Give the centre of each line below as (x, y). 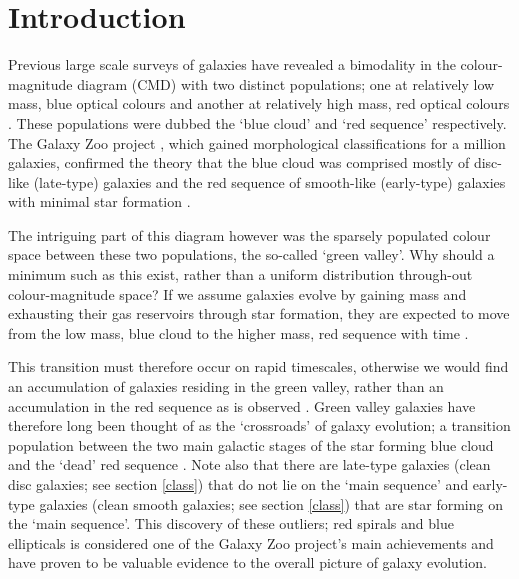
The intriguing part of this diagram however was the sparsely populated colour (249, 234)
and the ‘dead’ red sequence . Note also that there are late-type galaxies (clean (249, 464)
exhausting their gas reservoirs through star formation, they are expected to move (259, 313)
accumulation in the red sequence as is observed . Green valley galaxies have (242, 405)
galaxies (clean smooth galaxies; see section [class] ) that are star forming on (271, 503)
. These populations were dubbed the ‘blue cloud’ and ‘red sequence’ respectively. (257, 122)
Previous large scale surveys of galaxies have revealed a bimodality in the (232, 64)
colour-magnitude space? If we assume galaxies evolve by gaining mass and (237, 293)
